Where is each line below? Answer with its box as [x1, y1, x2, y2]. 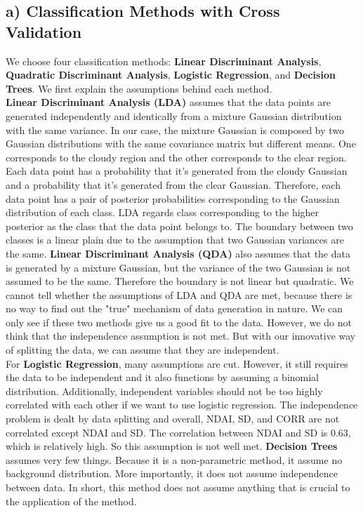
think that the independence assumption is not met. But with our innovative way [6, 328, 356, 343]
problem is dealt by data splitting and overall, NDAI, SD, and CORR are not [6, 411, 340, 426]
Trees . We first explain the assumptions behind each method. [6, 81, 272, 95]
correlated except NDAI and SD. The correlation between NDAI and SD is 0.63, [6, 425, 351, 439]
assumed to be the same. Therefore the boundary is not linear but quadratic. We [6, 274, 354, 288]
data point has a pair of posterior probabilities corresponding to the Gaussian [6, 191, 340, 206]
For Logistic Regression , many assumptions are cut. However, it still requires [6, 356, 348, 371]
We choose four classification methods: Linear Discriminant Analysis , [6, 53, 322, 68]
